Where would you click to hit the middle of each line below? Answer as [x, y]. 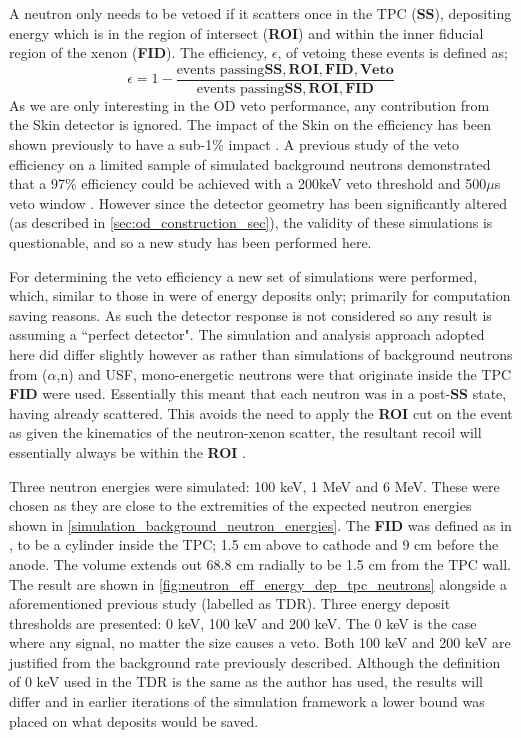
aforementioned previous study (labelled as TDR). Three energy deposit [230, 603]
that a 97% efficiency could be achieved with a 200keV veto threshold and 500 [248, 183]
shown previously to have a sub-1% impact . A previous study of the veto [234, 144]
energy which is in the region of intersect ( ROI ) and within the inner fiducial [246, 32]
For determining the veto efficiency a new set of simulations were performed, [243, 275]
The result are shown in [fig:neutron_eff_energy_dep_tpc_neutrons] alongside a [258, 583]
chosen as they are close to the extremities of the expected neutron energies [240, 505]
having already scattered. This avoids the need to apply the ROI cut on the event [261, 412]
